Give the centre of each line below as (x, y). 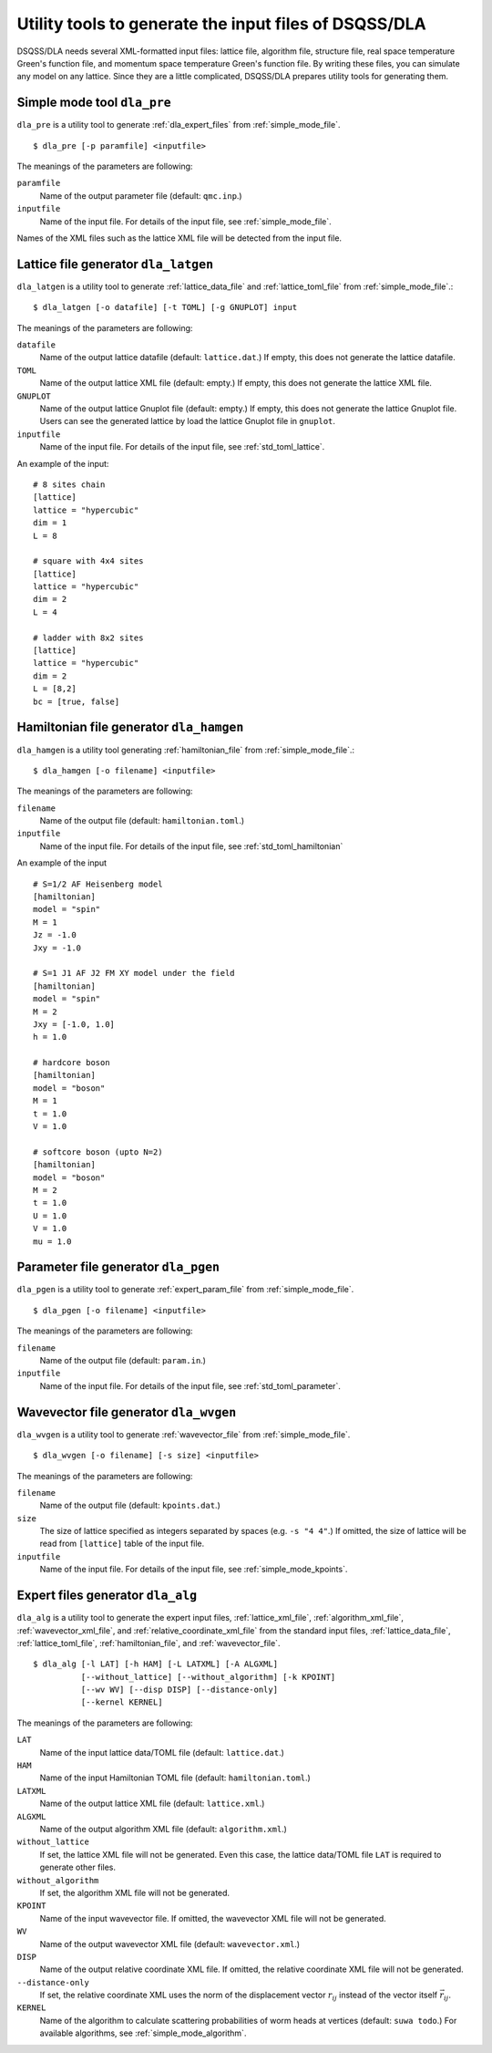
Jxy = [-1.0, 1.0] (74, 1024)
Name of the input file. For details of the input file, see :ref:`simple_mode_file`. (185, 221)
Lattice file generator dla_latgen (115, 264)
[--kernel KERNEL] (122, 1702)
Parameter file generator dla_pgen (118, 1267)
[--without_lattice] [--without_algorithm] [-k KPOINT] (208, 1677)
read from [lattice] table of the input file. (122, 1544)
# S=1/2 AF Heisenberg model (98, 884)
